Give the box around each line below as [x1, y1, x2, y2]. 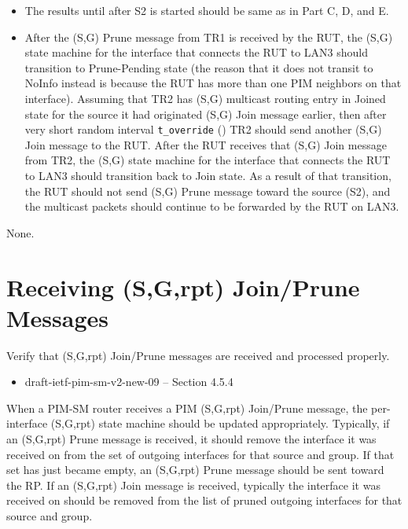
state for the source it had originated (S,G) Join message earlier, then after [24, 105, 387, 122]
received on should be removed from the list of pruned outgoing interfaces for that [6, 492, 402, 509]
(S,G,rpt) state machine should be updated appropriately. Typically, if [50, 415, 390, 432]
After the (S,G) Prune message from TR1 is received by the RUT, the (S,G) [24, 28, 393, 45]
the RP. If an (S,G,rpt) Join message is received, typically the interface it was [6, 476, 380, 493]
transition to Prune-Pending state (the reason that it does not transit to [24, 59, 373, 75]
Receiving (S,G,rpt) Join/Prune [6, 270, 360, 303]
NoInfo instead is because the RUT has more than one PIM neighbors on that [24, 75, 402, 91]
